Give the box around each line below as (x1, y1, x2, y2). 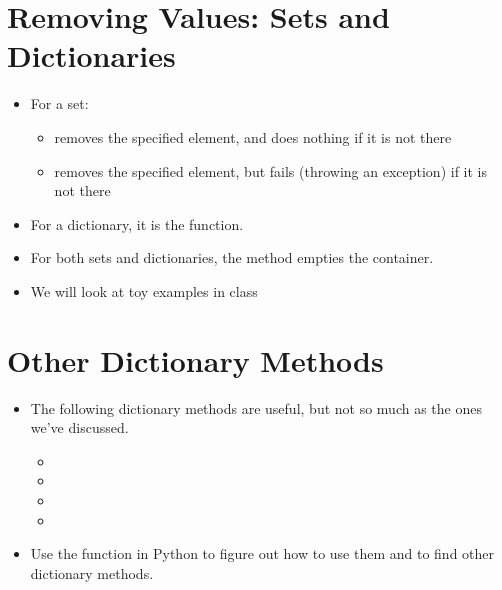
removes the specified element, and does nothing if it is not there (54, 126, 452, 147)
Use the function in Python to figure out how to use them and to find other (30, 543, 495, 564)
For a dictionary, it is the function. (30, 213, 244, 234)
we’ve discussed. (30, 417, 129, 438)
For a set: (30, 93, 89, 114)
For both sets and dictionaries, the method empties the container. (30, 247, 434, 268)
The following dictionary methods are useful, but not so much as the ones (30, 397, 482, 418)
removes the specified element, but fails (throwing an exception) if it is (54, 160, 488, 181)
